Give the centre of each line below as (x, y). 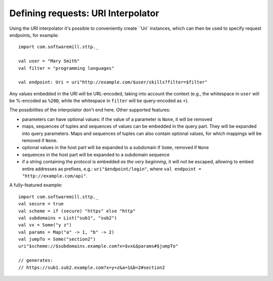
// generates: (36, 261)
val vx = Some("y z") (45, 225)
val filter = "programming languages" (66, 68)
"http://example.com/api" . (55, 176)
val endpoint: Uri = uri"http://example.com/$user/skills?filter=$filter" (113, 82)
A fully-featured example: (36, 185)
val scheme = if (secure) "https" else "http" (77, 211)
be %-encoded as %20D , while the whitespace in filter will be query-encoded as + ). (99, 101)
